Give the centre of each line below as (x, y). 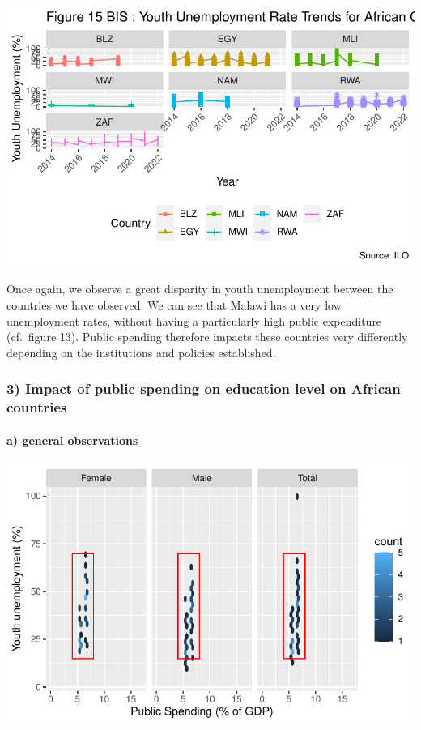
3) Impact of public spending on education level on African (204, 388)
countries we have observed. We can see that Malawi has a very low (174, 304)
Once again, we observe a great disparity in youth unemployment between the (200, 289)
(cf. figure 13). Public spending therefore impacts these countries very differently (207, 337)
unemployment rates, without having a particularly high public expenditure (194, 320)
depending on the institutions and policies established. (141, 352)
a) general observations (72, 440)
